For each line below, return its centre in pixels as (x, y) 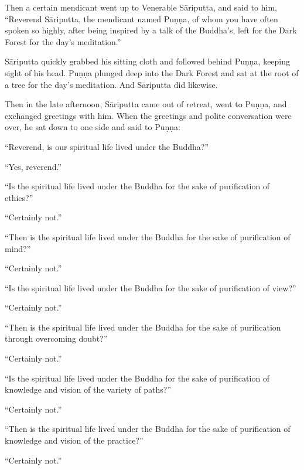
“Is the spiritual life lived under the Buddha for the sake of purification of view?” (151, 287)
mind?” (18, 248)
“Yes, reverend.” (33, 166)
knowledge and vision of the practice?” (74, 440)
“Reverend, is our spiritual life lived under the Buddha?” (107, 146)
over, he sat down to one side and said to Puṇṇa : (93, 127)
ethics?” (19, 197)
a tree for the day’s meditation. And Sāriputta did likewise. (111, 84)
